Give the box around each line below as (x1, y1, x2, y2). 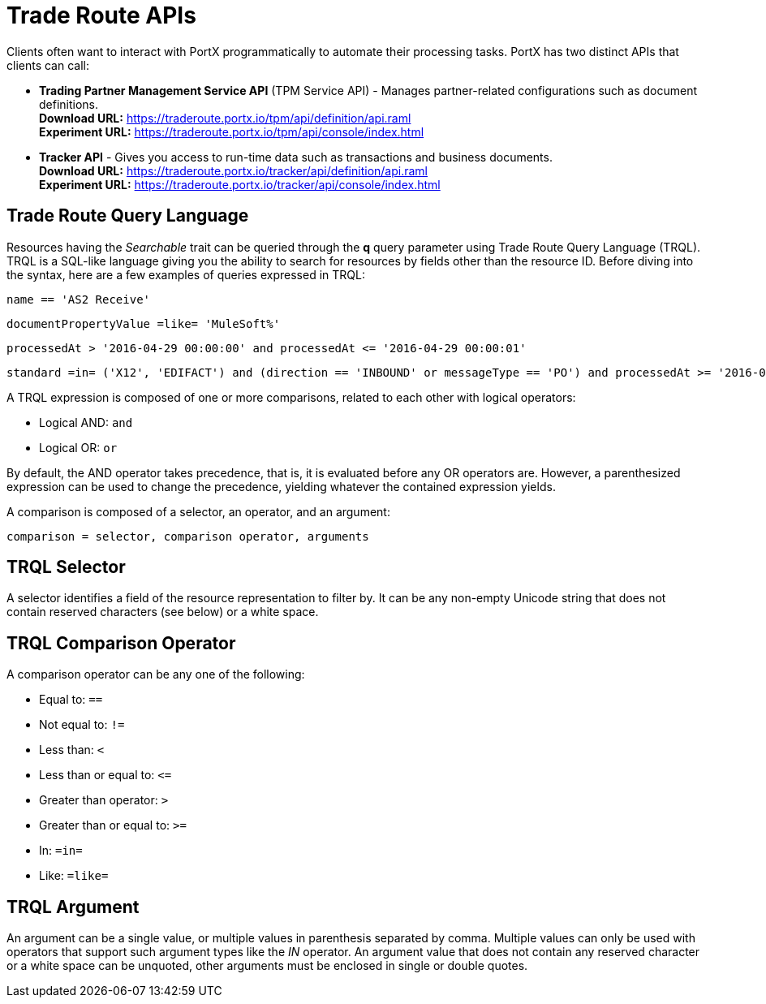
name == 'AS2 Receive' (6, 292, 151, 306)
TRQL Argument (6, 896, 140, 917)
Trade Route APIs (6, 2, 196, 29)
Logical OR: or (39, 440, 118, 455)
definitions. (39, 97, 99, 111)
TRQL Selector (6, 557, 126, 578)
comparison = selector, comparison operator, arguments (6, 529, 369, 543)
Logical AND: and (39, 415, 133, 429)
